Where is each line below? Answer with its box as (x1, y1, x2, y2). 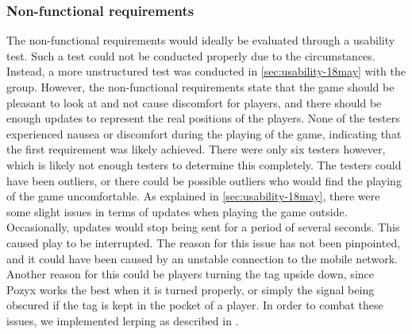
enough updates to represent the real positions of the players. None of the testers (6, 110, 400, 126)
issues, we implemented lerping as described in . (6, 312, 239, 328)
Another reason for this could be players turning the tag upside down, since (6, 266, 374, 282)
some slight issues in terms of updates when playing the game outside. (6, 203, 348, 219)
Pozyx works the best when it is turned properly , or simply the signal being (6, 281, 375, 297)
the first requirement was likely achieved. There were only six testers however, (6, 141, 386, 157)
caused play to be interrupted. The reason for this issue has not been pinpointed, (6, 234, 401, 250)
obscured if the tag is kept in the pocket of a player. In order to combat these (6, 297, 383, 313)
